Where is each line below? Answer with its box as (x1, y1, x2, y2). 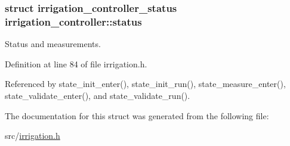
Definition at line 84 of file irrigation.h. (5, 57, 147, 70)
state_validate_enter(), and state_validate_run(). (5, 89, 190, 101)
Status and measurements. (5, 38, 101, 50)
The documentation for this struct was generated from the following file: (5, 109, 269, 122)
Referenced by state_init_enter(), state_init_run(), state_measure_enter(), (5, 77, 286, 90)
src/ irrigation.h (5, 129, 60, 142)
